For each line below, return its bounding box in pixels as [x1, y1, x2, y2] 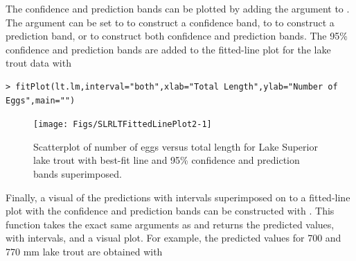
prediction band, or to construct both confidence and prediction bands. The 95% [6, 28, 348, 43]
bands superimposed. [33, 167, 122, 180]
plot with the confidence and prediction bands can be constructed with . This [6, 203, 335, 218]
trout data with [6, 56, 71, 70]
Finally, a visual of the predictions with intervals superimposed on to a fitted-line [6, 190, 350, 204]
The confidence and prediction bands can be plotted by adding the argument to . [6, 1, 350, 15]
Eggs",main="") [6, 95, 75, 106]
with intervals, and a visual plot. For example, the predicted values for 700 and [6, 230, 341, 245]
